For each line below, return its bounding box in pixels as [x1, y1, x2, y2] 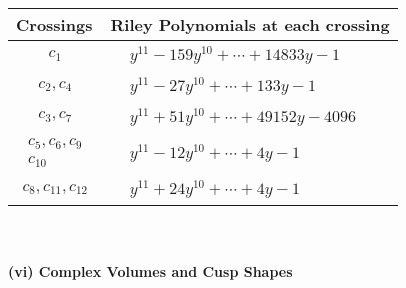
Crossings [16, 13, 93, 36]
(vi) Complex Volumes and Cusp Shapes [8, 260, 293, 281]
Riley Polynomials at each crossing [110, 13, 390, 36]
